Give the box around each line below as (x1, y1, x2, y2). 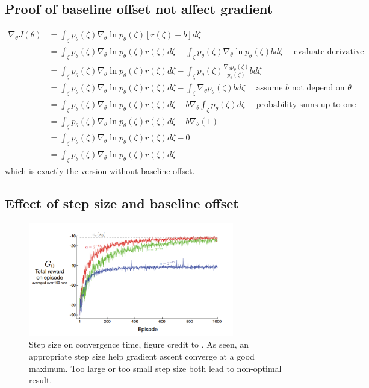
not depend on (291, 83, 345, 92)
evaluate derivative (294, 48, 364, 57)
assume (256, 83, 283, 92)
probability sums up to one (256, 100, 356, 109)
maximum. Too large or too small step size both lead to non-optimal (29, 361, 282, 374)
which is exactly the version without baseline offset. (5, 164, 195, 177)
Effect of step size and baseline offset (5, 194, 239, 213)
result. (29, 374, 52, 386)
